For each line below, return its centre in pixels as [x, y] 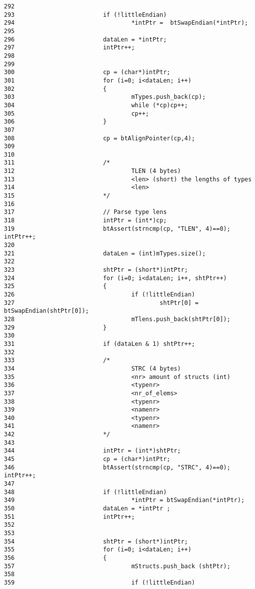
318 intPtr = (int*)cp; [85, 221]
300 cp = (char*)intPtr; [87, 72]
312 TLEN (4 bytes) [92, 171]
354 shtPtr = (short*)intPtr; [96, 541]
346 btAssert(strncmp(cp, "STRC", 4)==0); [117, 467]
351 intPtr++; [69, 517]
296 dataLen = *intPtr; [85, 39]
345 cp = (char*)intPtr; [87, 459]
